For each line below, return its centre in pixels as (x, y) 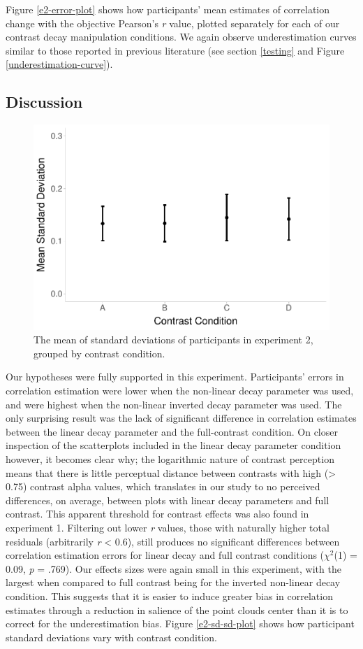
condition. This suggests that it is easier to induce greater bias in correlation (169, 595)
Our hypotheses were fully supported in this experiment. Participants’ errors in (175, 377)
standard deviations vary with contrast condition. (111, 637)
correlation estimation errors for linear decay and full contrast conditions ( (165, 555)
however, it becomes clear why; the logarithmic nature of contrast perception (170, 459)
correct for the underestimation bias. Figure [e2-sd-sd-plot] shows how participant (180, 623)
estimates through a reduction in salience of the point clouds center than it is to (177, 609)
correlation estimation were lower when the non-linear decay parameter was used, (180, 391)
